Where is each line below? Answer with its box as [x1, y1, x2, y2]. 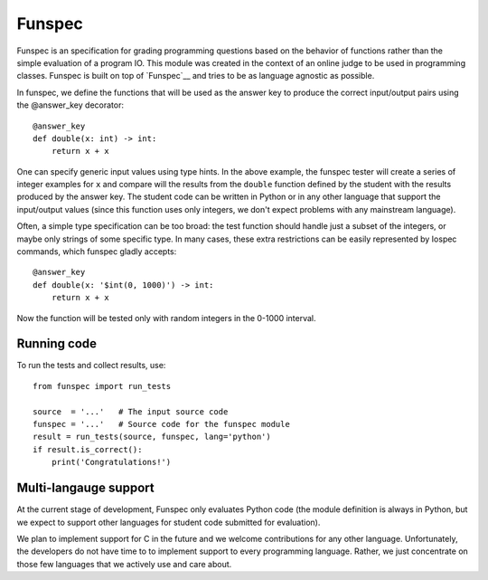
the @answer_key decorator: [16, 100, 124, 110]
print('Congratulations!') [51, 457, 172, 468]
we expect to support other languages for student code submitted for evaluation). [16, 517, 321, 528]
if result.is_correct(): [33, 444, 143, 454]
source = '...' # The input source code [33, 406, 229, 416]
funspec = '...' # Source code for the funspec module [33, 419, 291, 430]
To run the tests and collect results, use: [16, 360, 166, 371]
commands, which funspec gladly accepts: [16, 246, 177, 257]
